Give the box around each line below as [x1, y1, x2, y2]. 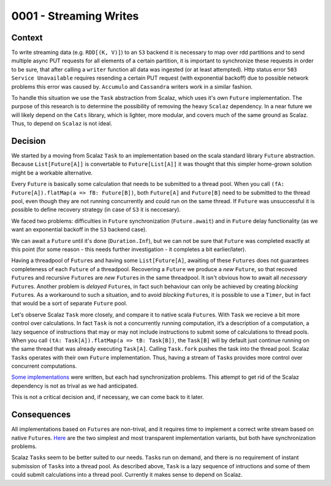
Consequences [11, 409, 71, 420]
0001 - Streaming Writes [11, 9, 139, 23]
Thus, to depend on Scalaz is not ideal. [11, 120, 113, 127]
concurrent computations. [11, 362, 77, 370]
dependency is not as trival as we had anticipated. [11, 382, 139, 389]
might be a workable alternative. [11, 169, 93, 176]
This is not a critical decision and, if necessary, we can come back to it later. [11, 394, 204, 401]
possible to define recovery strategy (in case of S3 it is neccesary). [11, 206, 181, 214]
